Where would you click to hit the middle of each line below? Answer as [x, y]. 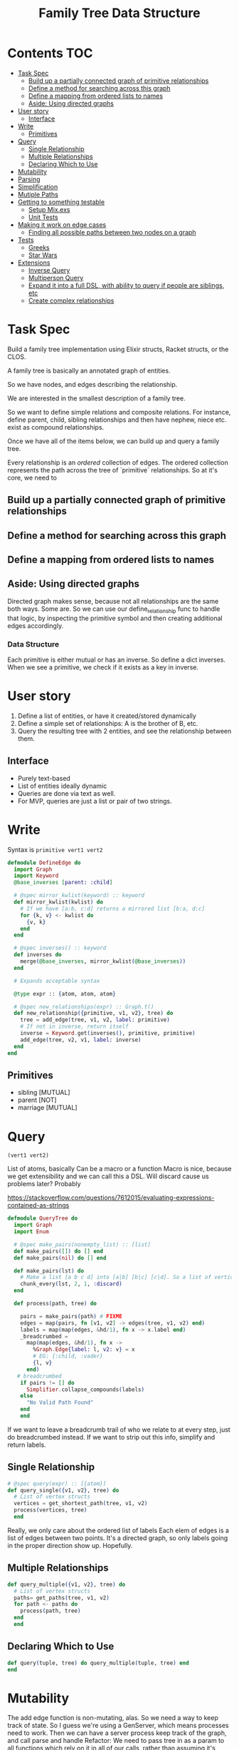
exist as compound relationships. [56, 427]
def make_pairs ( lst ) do [49, 1271]
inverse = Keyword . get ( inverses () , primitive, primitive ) [108, 1033]
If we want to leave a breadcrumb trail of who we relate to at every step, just [119, 1430]
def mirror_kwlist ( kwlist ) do [58, 902]
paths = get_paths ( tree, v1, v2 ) [62, 1598]
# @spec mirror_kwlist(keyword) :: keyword [79, 896]
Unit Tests [43, 217]
